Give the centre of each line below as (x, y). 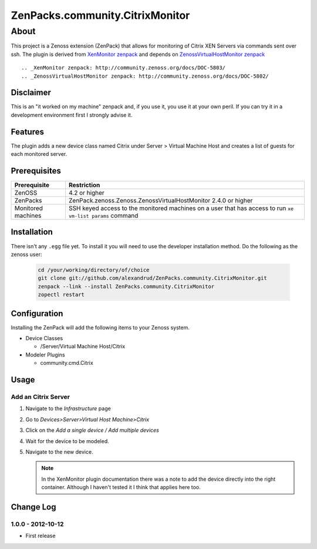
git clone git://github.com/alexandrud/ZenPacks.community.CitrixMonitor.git (152, 278)
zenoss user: (26, 254)
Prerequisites (36, 171)
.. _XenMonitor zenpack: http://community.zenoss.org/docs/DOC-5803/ (124, 68)
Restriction (84, 185)
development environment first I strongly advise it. (72, 115)
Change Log (33, 507)
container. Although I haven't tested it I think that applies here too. (121, 487)
